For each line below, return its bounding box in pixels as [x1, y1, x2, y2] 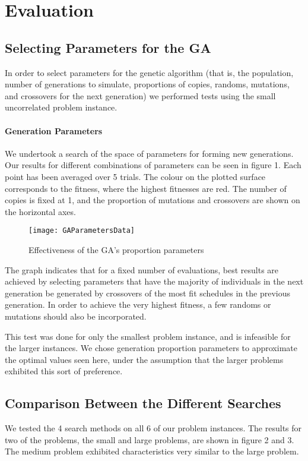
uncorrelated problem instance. [5, 101, 118, 113]
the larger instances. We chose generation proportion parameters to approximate [5, 342, 297, 354]
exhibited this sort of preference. [5, 365, 123, 377]
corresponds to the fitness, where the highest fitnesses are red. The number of [5, 182, 287, 194]
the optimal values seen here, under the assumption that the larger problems [5, 353, 284, 365]
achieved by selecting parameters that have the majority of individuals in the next [5, 275, 304, 288]
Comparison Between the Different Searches [5, 394, 281, 412]
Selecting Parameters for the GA [5, 38, 211, 56]
